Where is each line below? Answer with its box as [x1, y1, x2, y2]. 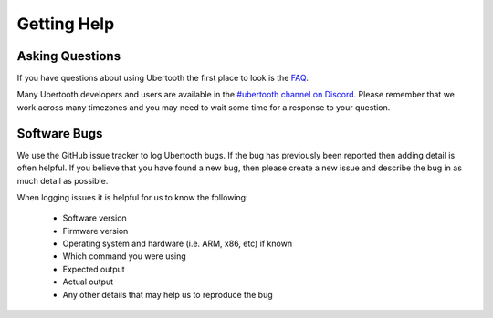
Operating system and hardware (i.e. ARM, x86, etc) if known [62, 238, 292, 250]
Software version [62, 212, 127, 223]
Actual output [62, 276, 114, 287]
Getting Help [16, 14, 115, 34]
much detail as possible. [16, 175, 109, 186]
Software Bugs [16, 126, 103, 141]
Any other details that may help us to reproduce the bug [62, 289, 273, 300]
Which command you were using [62, 251, 186, 262]
